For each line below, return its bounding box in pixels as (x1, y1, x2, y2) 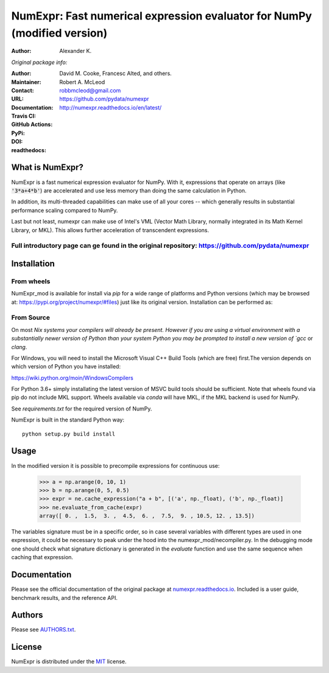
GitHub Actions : (11, 121, 53, 128)
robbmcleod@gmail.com (59, 86, 121, 94)
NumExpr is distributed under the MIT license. (11, 658, 127, 665)
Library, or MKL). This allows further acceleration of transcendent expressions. (11, 226, 210, 234)
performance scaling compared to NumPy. (11, 206, 118, 214)
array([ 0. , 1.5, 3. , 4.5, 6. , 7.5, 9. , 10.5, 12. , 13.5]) (39, 512, 255, 520)
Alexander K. (59, 48, 92, 55)
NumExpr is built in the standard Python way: (11, 416, 125, 423)
